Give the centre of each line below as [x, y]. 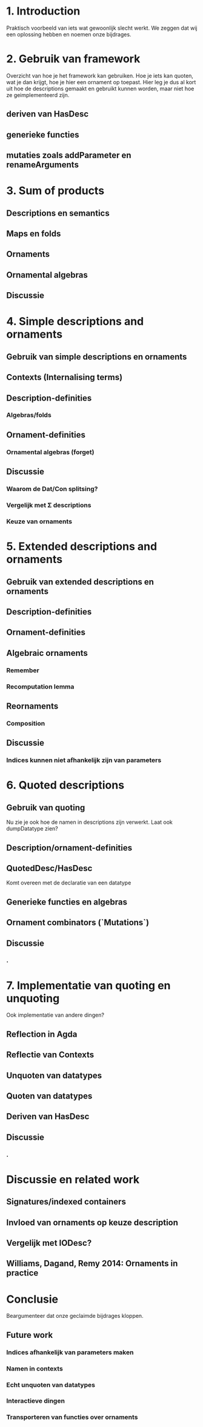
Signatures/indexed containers [66, 1202]
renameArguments [42, 165]
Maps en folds [34, 234]
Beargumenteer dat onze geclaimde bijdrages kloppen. [75, 1316]
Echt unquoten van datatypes [51, 1385]
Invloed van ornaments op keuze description [92, 1222]
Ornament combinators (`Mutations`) [78, 923]
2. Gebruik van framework [73, 59]
